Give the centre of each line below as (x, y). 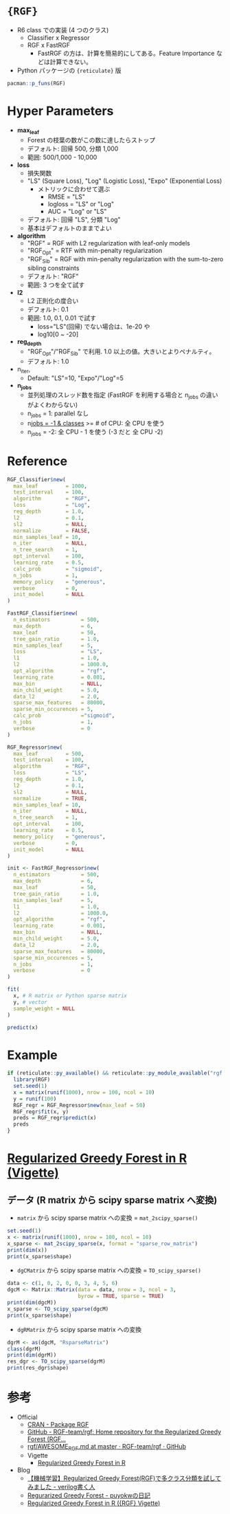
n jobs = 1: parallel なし (58, 414)
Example (32, 1055)
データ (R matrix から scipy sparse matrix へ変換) (112, 1200)
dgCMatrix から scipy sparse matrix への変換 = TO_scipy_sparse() (109, 1271)
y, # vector (31, 1002)
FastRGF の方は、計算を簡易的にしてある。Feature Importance (126, 53)
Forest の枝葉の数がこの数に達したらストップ (91, 140)
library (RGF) (32, 1080)
